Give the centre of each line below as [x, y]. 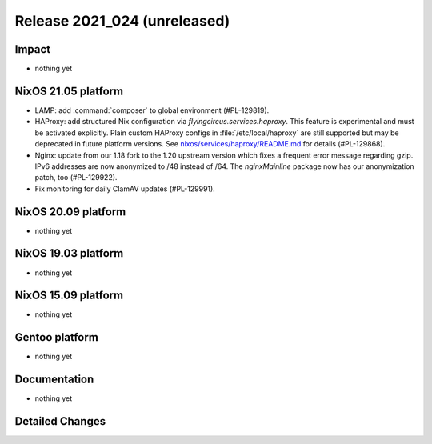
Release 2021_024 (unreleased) [122, 21]
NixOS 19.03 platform [69, 253]
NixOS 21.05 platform [69, 91]
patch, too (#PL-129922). [76, 178]
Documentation [54, 380]
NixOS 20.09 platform [70, 212]
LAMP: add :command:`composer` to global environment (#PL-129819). [152, 110]
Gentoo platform [57, 337]
